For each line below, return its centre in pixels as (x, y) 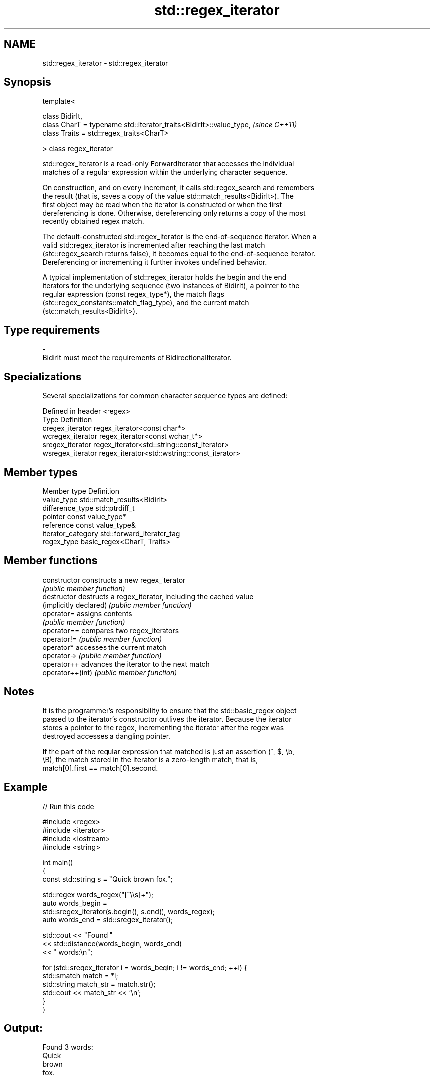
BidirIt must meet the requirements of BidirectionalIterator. (137, 358)
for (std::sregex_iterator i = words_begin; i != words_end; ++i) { (145, 967)
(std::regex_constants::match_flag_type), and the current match (146, 303)
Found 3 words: (68, 1047)
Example (26, 787)
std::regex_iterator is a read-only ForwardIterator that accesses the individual (168, 164)
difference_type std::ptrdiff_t (88, 508)
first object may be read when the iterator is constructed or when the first (162, 205)
